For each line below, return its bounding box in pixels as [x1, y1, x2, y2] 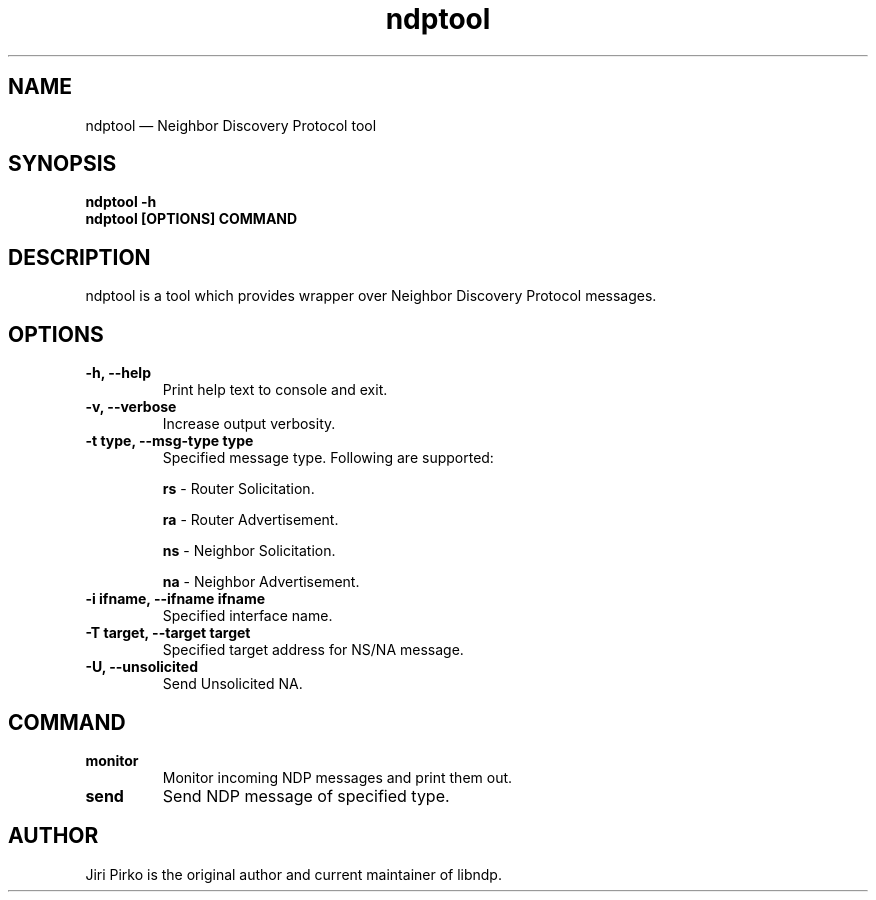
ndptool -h [85, 193, 157, 211]
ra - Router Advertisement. [162, 511, 339, 529]
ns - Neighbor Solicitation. [162, 542, 336, 560]
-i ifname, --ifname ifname [85, 590, 265, 608]
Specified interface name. [162, 607, 333, 625]
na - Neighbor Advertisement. [162, 573, 360, 591]
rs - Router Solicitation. [162, 480, 315, 498]
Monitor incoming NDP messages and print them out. [162, 768, 513, 786]
